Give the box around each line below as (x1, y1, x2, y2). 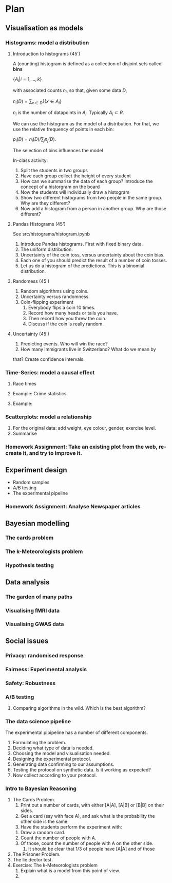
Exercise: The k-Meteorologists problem (12, 862, 98, 869)
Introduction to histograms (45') (12, 50, 81, 57)
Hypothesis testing (5, 562, 54, 569)
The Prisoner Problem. (12, 851, 61, 857)
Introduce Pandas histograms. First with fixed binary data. (20, 241, 143, 247)
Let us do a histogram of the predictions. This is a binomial (20, 263, 145, 269)
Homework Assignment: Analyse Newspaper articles (5, 503, 141, 510)
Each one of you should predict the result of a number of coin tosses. (20, 257, 167, 263)
